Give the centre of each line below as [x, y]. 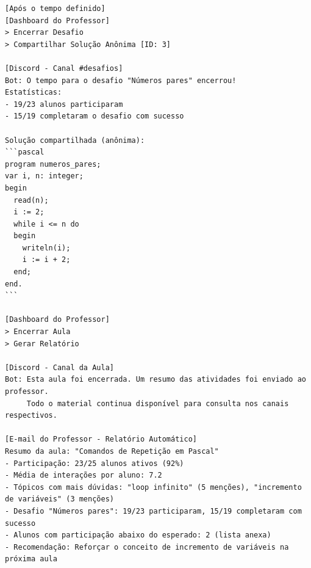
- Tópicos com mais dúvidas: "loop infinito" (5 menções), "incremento [153, 487]
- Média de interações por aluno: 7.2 [84, 475]
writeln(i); [46, 248]
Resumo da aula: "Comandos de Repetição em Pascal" [112, 451]
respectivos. [31, 416]
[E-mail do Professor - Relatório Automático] [101, 439]
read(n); [31, 200]
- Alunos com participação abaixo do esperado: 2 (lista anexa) [138, 535]
